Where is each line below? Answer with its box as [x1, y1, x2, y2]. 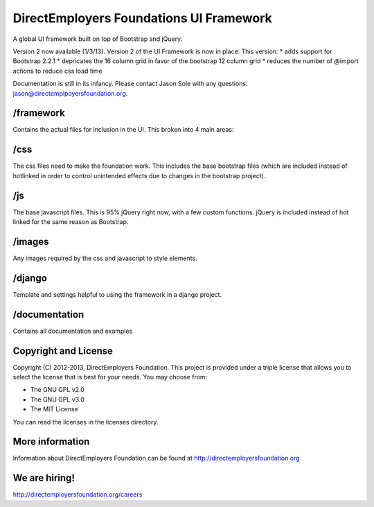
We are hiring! [12, 472, 75, 484]
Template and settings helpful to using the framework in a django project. [12, 290, 222, 298]
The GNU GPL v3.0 [30, 395, 84, 404]
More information [12, 436, 90, 447]
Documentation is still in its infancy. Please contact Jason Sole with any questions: [12, 80, 249, 88]
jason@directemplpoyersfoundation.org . [12, 89, 128, 97]
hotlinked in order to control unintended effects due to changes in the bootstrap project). [12, 171, 266, 180]
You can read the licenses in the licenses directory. [12, 418, 159, 426]
